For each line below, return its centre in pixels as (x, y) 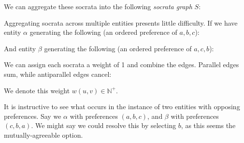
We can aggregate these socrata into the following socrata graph (98, 6)
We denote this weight (37, 90)
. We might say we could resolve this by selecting (104, 125)
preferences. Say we (33, 116)
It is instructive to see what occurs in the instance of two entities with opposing (122, 107)
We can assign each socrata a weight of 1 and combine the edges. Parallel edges (122, 64)
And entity (20, 48)
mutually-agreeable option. (43, 135)
